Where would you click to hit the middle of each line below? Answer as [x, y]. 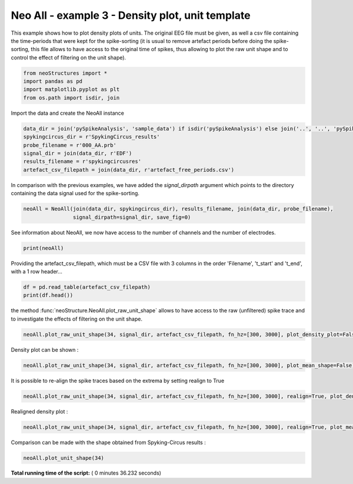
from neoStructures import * [65, 73]
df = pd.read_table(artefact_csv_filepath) [87, 287]
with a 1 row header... [37, 271]
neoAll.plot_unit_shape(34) [64, 458]
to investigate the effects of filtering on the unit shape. [76, 319]
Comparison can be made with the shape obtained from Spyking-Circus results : [108, 442]
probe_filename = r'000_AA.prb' [70, 145]
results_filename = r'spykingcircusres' [82, 161]
